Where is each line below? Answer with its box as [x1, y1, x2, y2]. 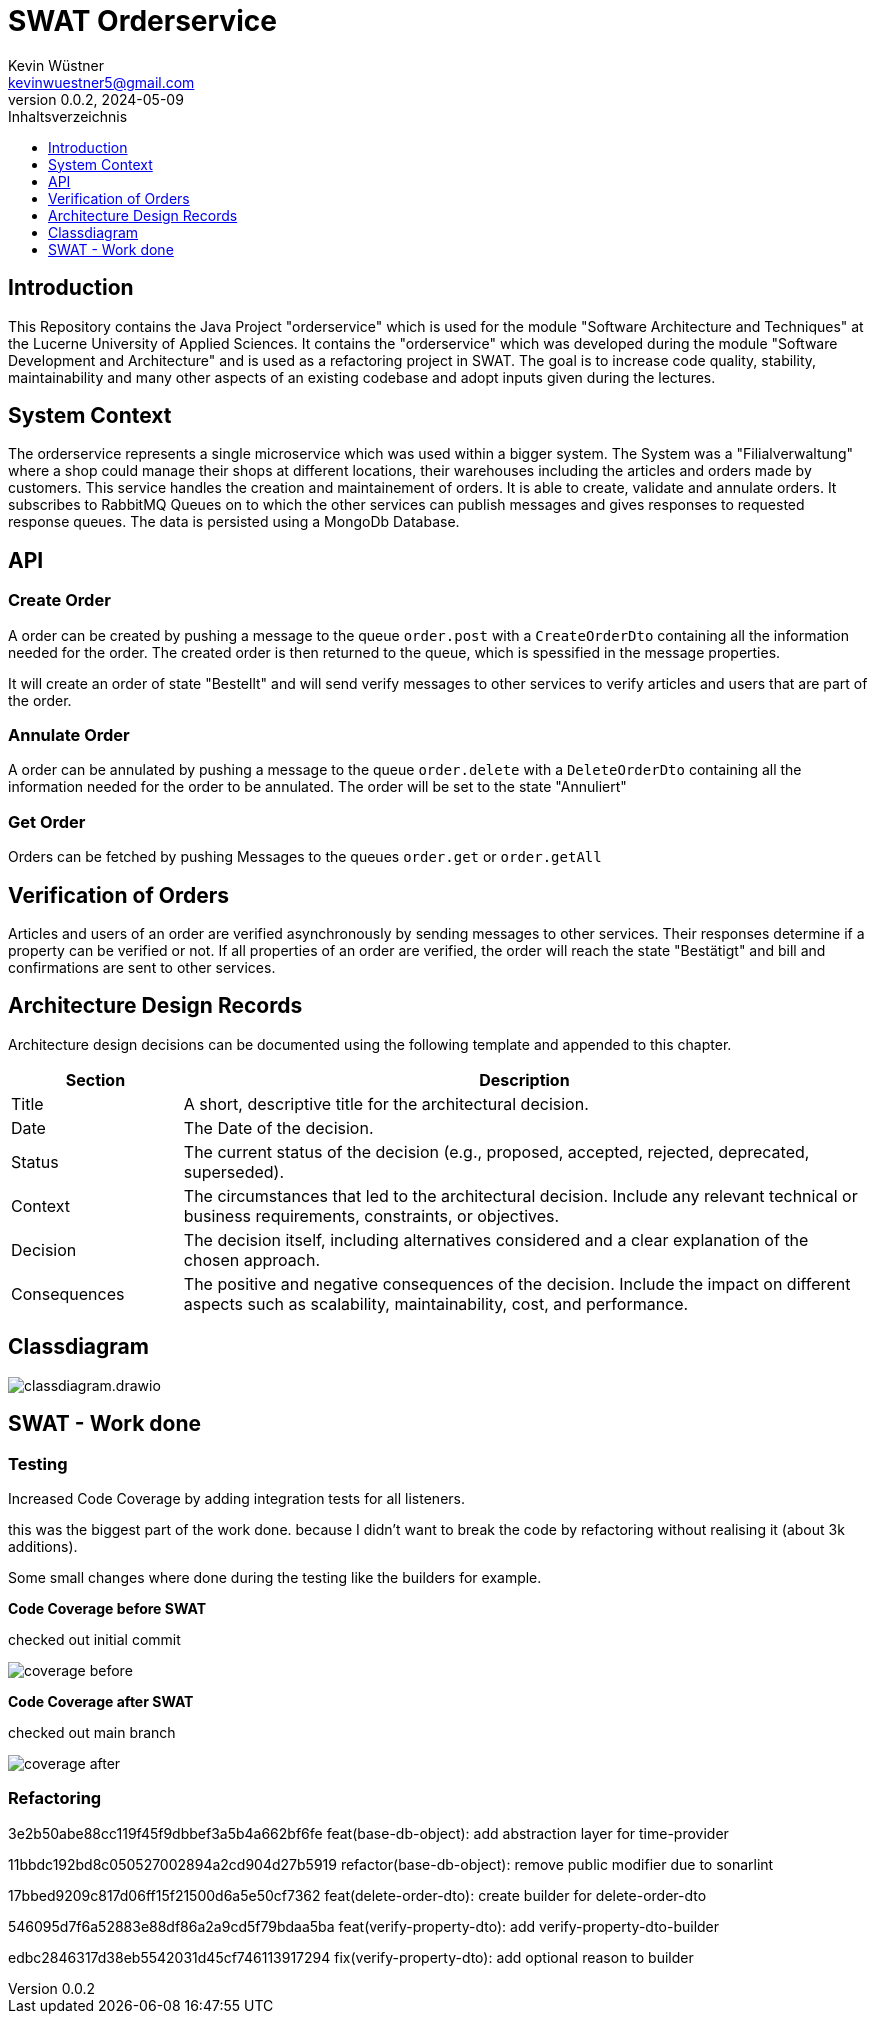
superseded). [183, 1161, 284, 1182]
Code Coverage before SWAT [8, 1599, 207, 1617]
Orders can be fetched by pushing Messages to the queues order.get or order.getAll [8, 848, 602, 866]
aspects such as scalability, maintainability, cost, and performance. [183, 1293, 689, 1314]
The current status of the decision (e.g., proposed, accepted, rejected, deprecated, [183, 1141, 810, 1162]
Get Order [8, 811, 86, 832]
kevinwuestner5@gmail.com [8, 73, 195, 91]
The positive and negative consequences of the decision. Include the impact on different [183, 1273, 851, 1294]
